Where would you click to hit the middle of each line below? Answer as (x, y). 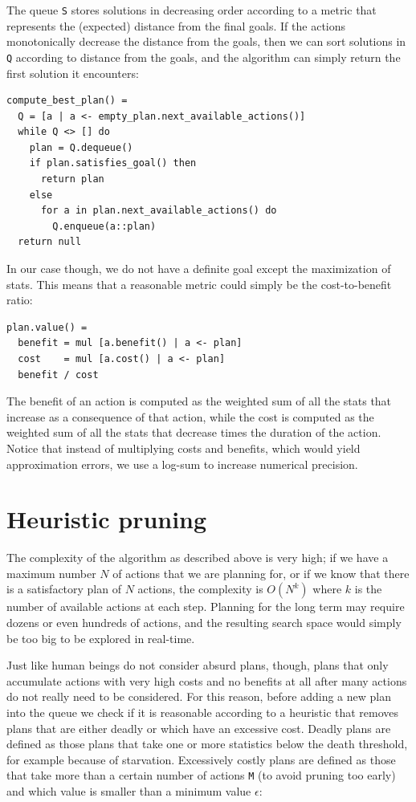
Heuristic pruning (107, 519)
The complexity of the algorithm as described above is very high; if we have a (198, 558)
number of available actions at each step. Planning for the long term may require (206, 607)
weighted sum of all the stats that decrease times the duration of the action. (194, 432)
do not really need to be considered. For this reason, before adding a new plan (199, 696)
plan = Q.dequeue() (81, 147)
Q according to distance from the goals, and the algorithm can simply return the (204, 57)
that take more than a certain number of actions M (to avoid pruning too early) (201, 775)
